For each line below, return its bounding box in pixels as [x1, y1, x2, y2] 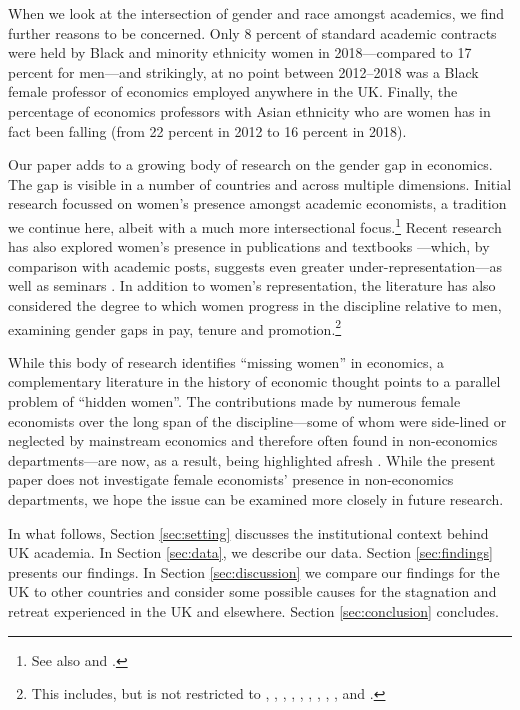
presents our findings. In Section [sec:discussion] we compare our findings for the [8, 561, 500, 582]
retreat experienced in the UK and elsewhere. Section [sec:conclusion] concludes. [8, 600, 499, 621]
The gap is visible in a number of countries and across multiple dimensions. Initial [8, 173, 512, 194]
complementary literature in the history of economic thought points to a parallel [8, 371, 501, 392]
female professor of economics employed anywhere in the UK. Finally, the [8, 81, 458, 102]
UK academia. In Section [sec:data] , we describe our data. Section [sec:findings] [8, 542, 493, 563]
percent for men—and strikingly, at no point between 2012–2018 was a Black [8, 61, 479, 82]
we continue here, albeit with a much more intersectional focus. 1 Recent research [8, 213, 502, 237]
